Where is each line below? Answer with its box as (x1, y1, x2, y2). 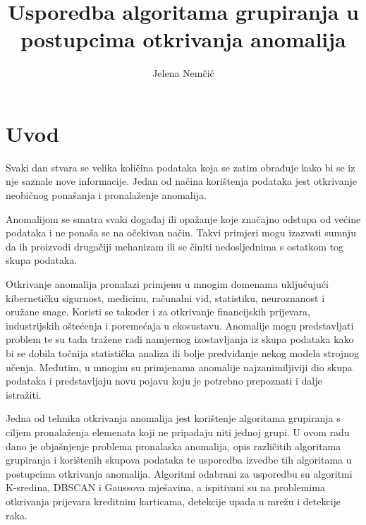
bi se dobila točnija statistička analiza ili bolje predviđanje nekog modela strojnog (6, 345, 359, 360)
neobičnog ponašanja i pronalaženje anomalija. (6, 188, 207, 203)
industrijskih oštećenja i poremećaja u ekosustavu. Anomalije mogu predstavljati (6, 318, 354, 332)
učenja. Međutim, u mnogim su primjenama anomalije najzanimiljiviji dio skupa (6, 359, 353, 374)
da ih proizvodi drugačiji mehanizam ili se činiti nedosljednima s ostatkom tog (6, 239, 344, 253)
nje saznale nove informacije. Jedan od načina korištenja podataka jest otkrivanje (6, 174, 357, 188)
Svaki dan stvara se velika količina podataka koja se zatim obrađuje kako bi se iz (6, 159, 355, 174)
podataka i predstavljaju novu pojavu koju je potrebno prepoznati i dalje (6, 373, 322, 388)
